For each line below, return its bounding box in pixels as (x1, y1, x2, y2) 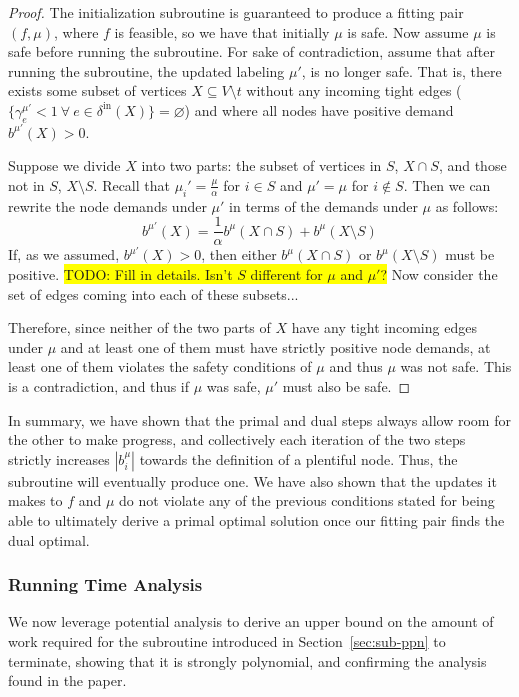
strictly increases (8, 448, 110, 469)
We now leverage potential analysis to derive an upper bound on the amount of (8, 611, 494, 632)
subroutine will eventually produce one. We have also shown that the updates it (8, 470, 497, 491)
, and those (438, 155, 507, 176)
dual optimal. (8, 529, 90, 550)
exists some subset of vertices (8, 80, 187, 101)
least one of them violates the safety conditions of (8, 356, 312, 377)
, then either (201, 244, 277, 265)
